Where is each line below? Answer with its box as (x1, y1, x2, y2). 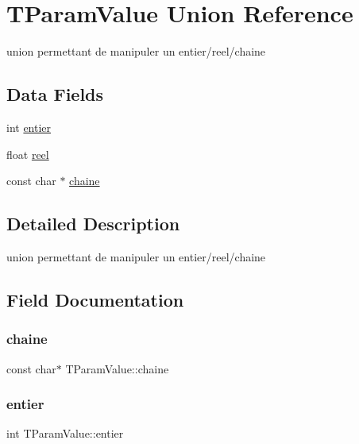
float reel (6, 145, 49, 162)
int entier (6, 118, 52, 135)
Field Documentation (6, 287, 184, 311)
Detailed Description (6, 211, 180, 236)
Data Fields (6, 82, 104, 106)
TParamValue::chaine (65, 360, 169, 376)
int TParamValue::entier (6, 425, 124, 442)
